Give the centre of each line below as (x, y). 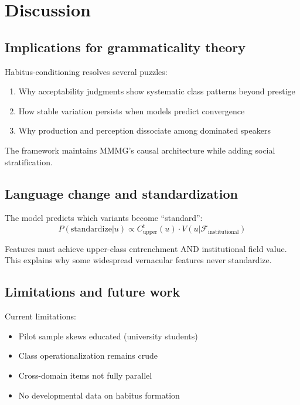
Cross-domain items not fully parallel (85, 375)
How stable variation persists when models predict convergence (132, 110)
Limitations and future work (93, 292)
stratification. (29, 161)
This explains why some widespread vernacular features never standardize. (138, 260)
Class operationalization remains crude (88, 355)
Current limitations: (40, 316)
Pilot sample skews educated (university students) (108, 336)
